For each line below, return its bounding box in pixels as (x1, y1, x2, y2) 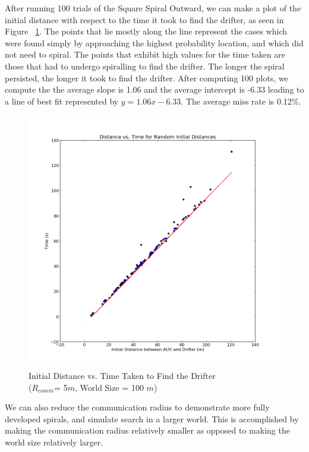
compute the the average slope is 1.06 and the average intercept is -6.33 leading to (5, 83, 304, 96)
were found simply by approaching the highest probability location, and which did (5, 36, 304, 49)
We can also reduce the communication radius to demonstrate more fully (5, 401, 270, 413)
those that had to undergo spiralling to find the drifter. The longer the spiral (5, 59, 285, 72)
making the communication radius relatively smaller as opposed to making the (5, 424, 290, 437)
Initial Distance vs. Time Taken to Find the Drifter (29, 369, 216, 381)
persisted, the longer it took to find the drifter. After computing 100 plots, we (5, 71, 288, 84)
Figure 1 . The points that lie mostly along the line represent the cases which (5, 25, 288, 37)
